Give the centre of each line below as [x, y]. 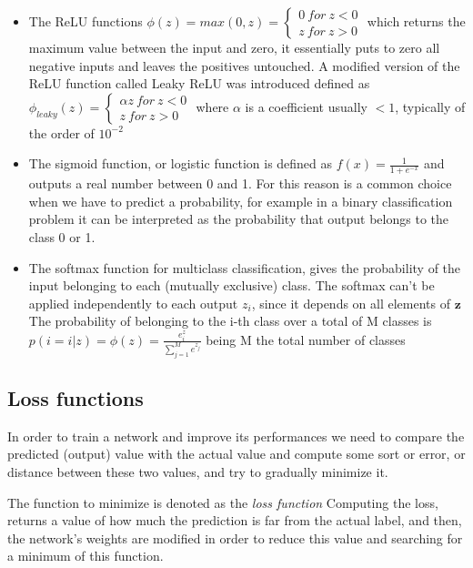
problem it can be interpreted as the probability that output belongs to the [238, 219]
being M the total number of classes [306, 339]
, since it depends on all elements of [351, 303]
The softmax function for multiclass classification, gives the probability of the [245, 267]
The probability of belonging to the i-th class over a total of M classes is [230, 321]
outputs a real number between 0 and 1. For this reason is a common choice [240, 183]
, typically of [430, 106]
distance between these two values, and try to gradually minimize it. [198, 472]
